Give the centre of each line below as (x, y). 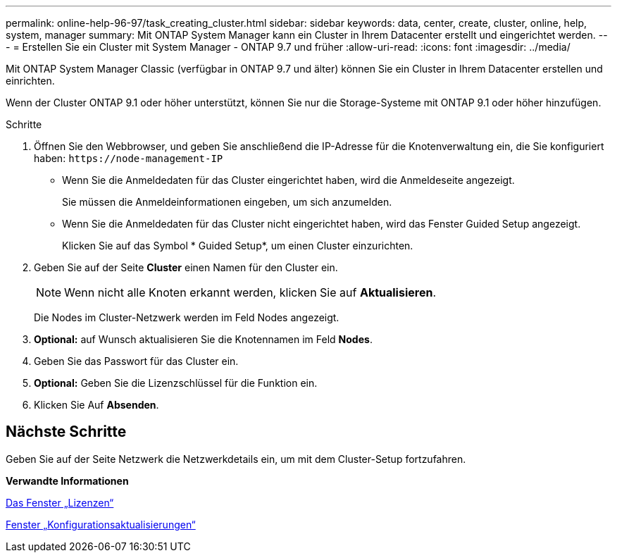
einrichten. (30, 81)
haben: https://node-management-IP (129, 158)
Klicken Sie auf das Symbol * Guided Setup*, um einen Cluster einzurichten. (238, 246)
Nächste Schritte (66, 432)
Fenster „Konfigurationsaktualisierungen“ (101, 524)
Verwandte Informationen (67, 480)
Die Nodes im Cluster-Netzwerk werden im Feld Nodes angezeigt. (187, 317)
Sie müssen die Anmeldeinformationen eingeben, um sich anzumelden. (227, 202)
